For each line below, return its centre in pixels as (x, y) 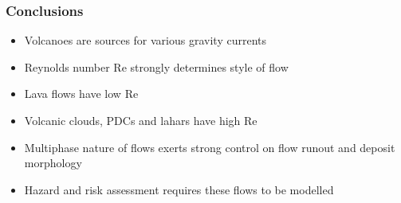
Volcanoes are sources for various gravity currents (145, 40)
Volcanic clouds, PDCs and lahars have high (132, 120)
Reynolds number (67, 66)
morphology (53, 163)
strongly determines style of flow (209, 66)
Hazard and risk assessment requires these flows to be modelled (179, 189)
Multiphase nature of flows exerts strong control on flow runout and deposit (210, 147)
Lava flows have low (73, 94)
